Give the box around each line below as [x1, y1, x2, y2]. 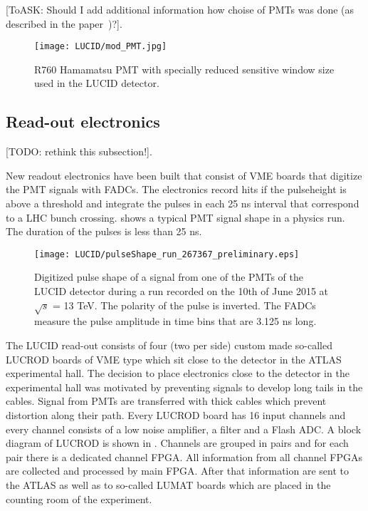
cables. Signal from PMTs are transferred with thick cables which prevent [6, 393, 327, 408]
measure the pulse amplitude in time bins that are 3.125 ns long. [34, 314, 317, 329]
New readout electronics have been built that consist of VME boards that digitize [6, 167, 362, 182]
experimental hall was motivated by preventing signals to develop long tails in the [6, 379, 363, 394]
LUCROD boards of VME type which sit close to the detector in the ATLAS [6, 351, 342, 366]
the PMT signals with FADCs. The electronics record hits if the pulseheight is [6, 182, 347, 197]
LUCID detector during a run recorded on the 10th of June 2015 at [34, 284, 329, 299]
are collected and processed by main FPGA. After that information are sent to [6, 463, 349, 478]
